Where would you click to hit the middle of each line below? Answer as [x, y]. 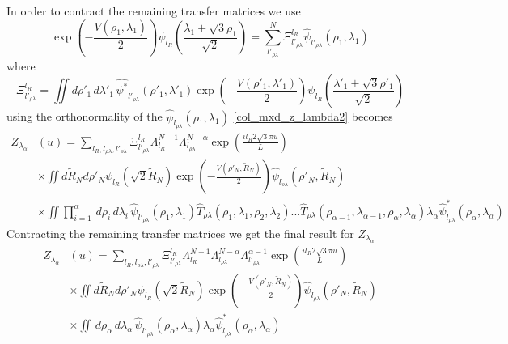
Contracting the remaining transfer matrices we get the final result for [180, 234]
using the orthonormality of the [85, 116]
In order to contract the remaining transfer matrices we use [154, 11]
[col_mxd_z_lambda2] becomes [313, 116]
